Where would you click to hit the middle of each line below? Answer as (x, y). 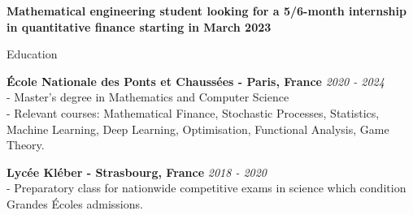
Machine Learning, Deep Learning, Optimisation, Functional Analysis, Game (198, 129)
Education (32, 54)
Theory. (26, 145)
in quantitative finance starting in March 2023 (139, 26)
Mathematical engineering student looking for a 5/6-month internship (206, 11)
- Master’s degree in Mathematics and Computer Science (148, 97)
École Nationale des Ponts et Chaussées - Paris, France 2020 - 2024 (196, 81)
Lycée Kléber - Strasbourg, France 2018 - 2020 (137, 172)
